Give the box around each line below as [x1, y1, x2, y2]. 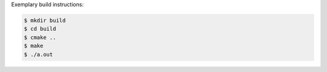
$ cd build [24, 25, 56, 33]
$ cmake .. [24, 34, 56, 41]
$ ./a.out [24, 51, 53, 57]
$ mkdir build [24, 17, 66, 24]
